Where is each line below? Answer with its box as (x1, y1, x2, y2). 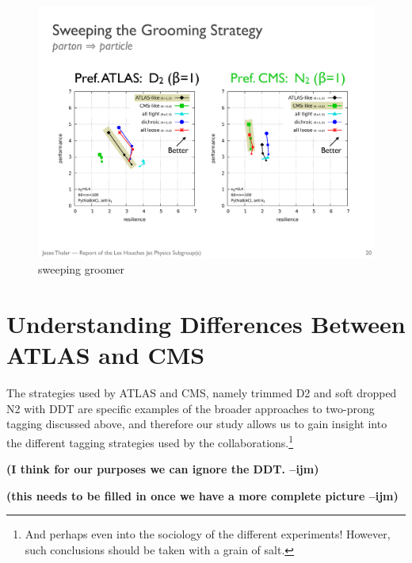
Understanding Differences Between (6, 307, 406, 339)
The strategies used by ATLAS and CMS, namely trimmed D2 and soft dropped (6, 385, 397, 401)
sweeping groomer (38, 261, 125, 278)
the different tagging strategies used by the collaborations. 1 (6, 431, 294, 450)
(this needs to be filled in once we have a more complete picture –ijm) (6, 487, 399, 504)
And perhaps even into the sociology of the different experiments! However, (25, 526, 391, 542)
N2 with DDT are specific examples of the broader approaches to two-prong (6, 400, 375, 416)
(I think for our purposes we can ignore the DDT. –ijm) (6, 461, 319, 477)
